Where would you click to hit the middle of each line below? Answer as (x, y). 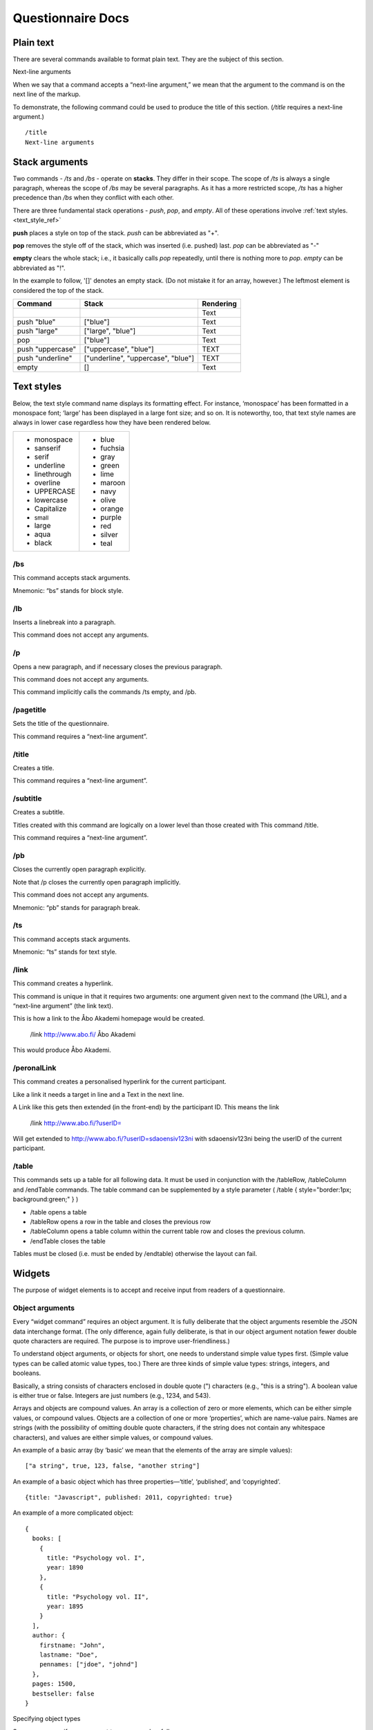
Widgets (31, 1273)
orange (112, 509)
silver (109, 534)
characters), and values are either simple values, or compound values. (113, 1437)
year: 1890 (65, 1568)
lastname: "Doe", (68, 1655)
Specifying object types (47, 1719)
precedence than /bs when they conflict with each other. (93, 198)
